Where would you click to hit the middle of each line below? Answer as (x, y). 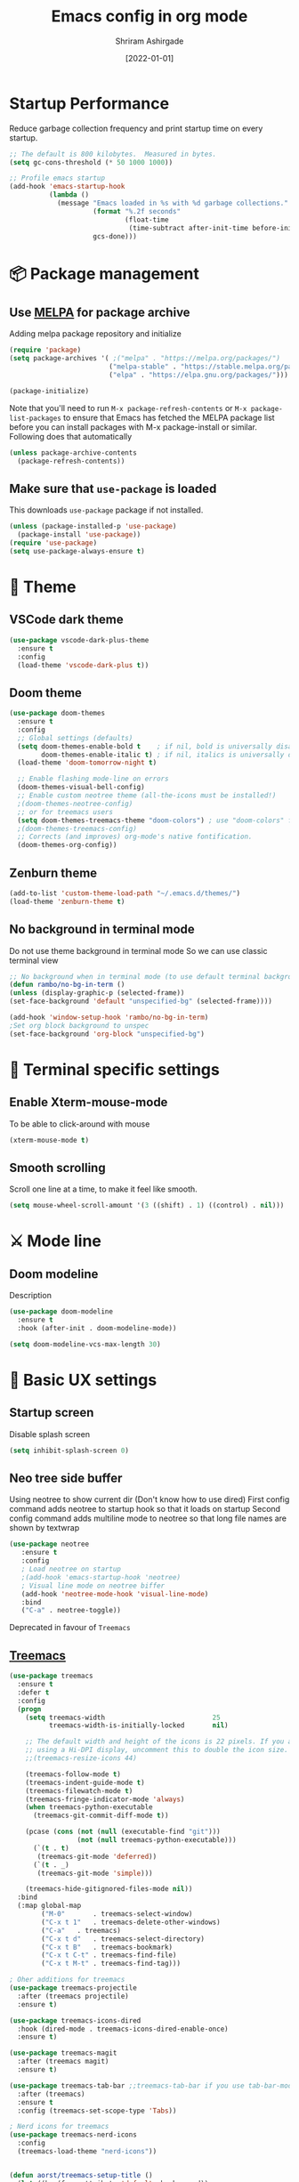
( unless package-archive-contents (73, 453)
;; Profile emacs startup (57, 178)
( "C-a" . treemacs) (81, 1930)
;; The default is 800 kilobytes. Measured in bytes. (113, 154)
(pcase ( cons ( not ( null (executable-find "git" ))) (123, 1832)
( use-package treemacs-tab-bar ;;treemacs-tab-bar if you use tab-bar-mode (153, 2085)
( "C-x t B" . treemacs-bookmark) (107, 1947)
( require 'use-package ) (53, 543)
